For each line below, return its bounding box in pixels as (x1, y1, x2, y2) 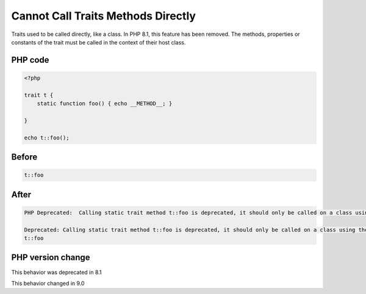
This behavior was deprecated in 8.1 (11, 268, 102, 276)
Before (11, 152, 38, 163)
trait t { (24, 91, 54, 99)
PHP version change (11, 253, 91, 263)
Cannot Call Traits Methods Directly (11, 9, 196, 23)
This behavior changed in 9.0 (11, 279, 85, 287)
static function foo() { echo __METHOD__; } (37, 100, 173, 107)
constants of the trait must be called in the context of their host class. (11, 38, 186, 46)
